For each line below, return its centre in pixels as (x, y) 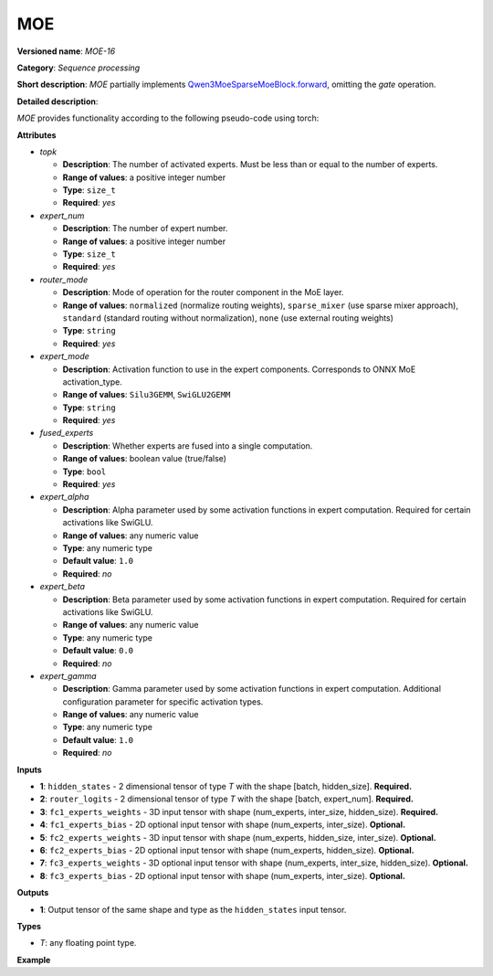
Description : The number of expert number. (145, 228)
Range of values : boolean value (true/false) (145, 459)
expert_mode (65, 356)
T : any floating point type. (88, 943)
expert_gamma (68, 675)
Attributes (37, 135)
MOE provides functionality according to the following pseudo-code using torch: (168, 118)
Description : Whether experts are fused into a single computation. (188, 446)
